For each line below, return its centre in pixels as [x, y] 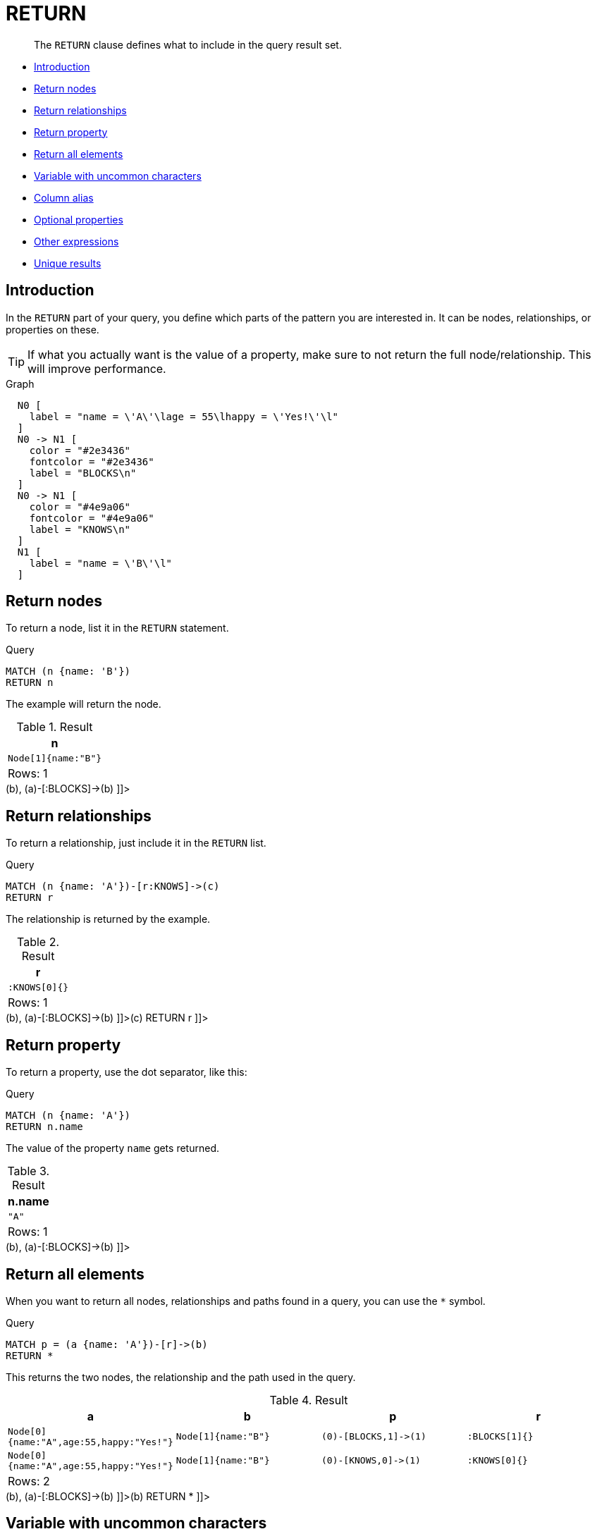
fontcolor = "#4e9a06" [92, 518]
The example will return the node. [84, 704]
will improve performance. [97, 368]
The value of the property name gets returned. [112, 1148]
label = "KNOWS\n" [80, 529]
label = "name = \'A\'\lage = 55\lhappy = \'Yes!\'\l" [184, 416]
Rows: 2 [29, 1481]
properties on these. [53, 329]
